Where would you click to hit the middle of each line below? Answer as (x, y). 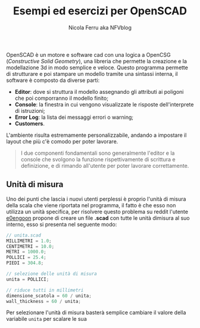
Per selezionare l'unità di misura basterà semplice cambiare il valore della (96, 312)
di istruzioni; (30, 111)
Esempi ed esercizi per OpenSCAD (100, 11)
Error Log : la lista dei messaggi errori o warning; (74, 117)
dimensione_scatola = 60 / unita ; (49, 296)
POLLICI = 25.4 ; (26, 258)
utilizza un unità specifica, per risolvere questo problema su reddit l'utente (97, 211)
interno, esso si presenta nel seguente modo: (62, 224)
